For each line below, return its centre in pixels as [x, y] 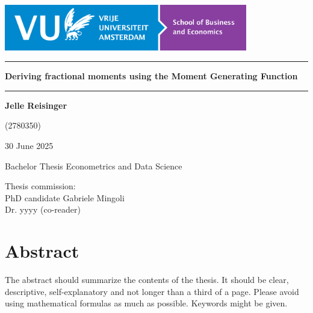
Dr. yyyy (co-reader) [43, 209]
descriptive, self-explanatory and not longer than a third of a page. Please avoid [152, 291]
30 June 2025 [29, 145]
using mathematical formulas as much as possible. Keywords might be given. [146, 303]
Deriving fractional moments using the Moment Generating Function [151, 76]
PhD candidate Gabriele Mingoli [65, 197]
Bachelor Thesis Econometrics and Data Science [94, 166]
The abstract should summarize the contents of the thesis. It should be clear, [147, 280]
